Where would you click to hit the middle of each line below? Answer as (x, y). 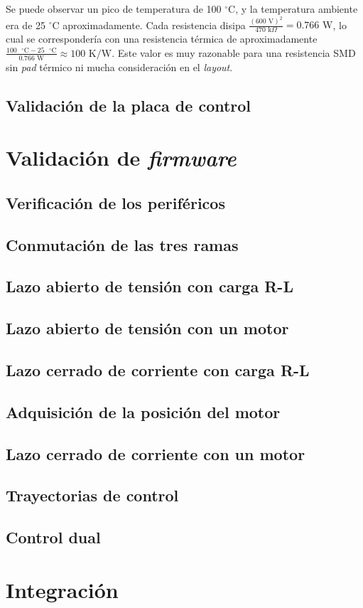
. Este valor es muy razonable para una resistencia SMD (234, 52)
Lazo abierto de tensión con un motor (147, 328)
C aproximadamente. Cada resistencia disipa (149, 25)
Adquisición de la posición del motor (143, 411)
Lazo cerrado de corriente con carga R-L (158, 369)
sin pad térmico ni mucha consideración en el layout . (119, 66)
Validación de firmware (121, 158)
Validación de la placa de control (129, 105)
